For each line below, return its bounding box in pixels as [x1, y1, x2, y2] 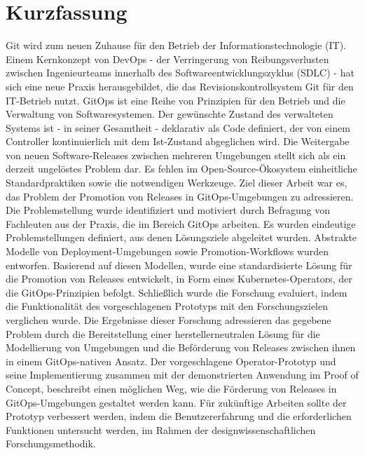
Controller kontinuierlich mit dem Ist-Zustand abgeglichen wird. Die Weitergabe [6, 134, 350, 149]
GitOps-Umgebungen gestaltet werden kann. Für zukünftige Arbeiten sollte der [6, 395, 347, 409]
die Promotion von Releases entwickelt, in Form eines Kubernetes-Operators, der [6, 271, 352, 286]
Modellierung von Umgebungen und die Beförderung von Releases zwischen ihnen [6, 340, 356, 355]
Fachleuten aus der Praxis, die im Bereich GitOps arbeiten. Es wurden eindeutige [6, 216, 356, 231]
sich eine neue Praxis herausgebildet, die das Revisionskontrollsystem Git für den [6, 79, 354, 93]
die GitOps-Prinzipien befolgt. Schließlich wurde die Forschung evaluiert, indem [6, 285, 347, 299]
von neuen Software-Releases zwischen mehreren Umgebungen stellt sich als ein [6, 147, 346, 162]
